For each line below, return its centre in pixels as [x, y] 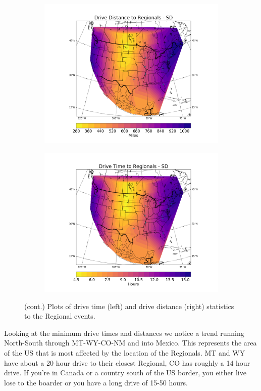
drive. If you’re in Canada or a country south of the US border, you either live [125, 373]
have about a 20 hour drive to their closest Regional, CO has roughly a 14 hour [127, 362]
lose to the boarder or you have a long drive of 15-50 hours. [96, 382]
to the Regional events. [60, 316]
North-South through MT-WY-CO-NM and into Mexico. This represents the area [130, 343]
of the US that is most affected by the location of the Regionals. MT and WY [125, 352]
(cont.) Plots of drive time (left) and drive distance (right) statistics [129, 306]
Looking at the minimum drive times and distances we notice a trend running [124, 333]
